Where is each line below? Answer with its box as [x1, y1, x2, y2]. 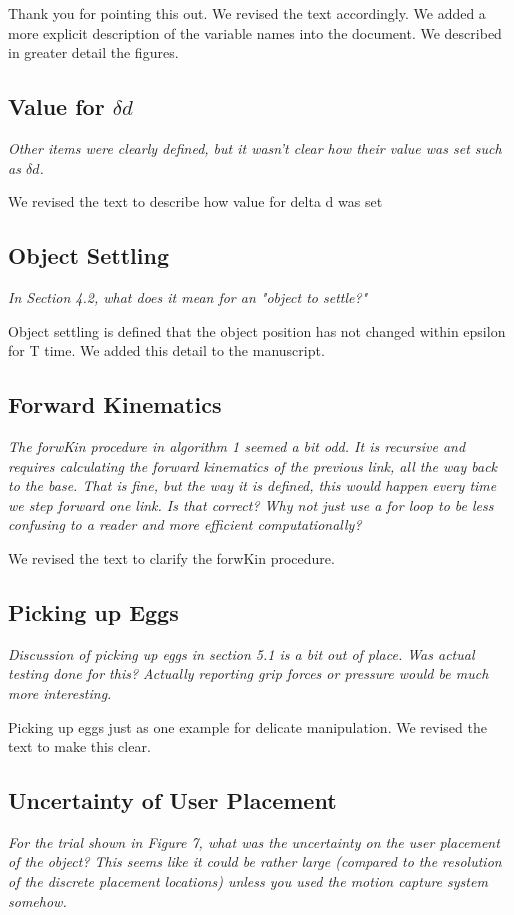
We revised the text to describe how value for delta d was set [8, 191, 383, 212]
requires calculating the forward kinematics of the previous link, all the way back [8, 455, 498, 476]
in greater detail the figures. [8, 42, 179, 63]
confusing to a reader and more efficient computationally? [8, 514, 362, 535]
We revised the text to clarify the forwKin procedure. [8, 547, 335, 568]
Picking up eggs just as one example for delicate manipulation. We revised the [8, 716, 487, 737]
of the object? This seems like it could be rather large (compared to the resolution [8, 851, 502, 872]
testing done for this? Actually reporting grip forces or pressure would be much [8, 663, 489, 684]
